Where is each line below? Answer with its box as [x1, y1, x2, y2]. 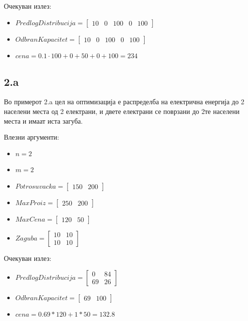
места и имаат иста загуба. [4, 115, 83, 126]
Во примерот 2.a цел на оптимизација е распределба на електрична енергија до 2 [4, 96, 245, 107]
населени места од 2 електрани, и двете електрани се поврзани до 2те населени [4, 106, 240, 116]
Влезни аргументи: [4, 132, 59, 142]
